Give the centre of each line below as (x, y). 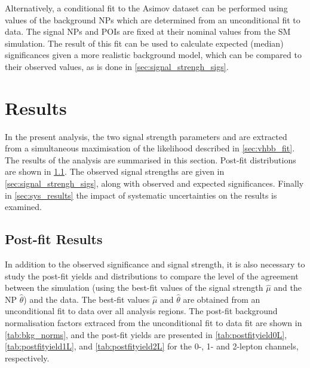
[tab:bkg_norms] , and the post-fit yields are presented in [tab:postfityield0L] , (146, 334)
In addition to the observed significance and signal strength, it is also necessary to (155, 264)
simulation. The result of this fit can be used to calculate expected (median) (144, 43)
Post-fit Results (54, 239)
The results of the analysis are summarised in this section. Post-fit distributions (151, 159)
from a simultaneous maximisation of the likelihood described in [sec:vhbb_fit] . (150, 148)
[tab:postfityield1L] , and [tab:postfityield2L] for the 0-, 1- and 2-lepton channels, (152, 346)
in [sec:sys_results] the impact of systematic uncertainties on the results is (141, 195)
